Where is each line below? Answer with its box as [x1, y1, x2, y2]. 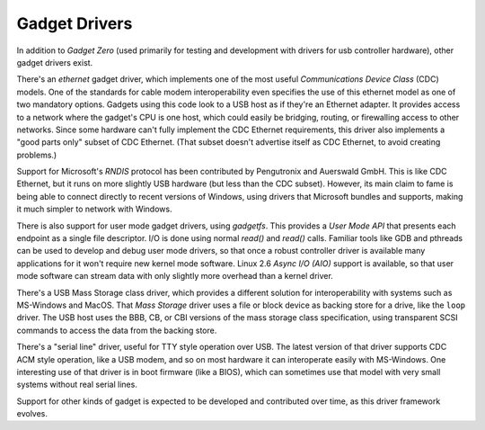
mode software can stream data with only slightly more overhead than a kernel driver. [16, 271, 334, 282]
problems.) [16, 149, 57, 160]
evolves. [16, 408, 48, 419]
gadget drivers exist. [16, 57, 93, 67]
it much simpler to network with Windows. [16, 203, 172, 215]
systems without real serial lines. [16, 379, 138, 390]
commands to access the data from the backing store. [16, 325, 217, 336]
